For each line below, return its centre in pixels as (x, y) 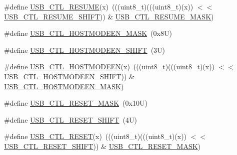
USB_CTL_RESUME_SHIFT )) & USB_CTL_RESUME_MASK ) (109, 16)
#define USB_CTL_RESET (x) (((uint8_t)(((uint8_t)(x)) (95, 136)
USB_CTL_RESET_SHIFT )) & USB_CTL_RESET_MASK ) (102, 146)
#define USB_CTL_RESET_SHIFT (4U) (71, 119)
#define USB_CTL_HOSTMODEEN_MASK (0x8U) (88, 33)
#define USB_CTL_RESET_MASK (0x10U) (76, 103)
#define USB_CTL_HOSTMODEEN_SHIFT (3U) (85, 50)
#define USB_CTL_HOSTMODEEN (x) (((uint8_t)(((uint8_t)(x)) (109, 67)
